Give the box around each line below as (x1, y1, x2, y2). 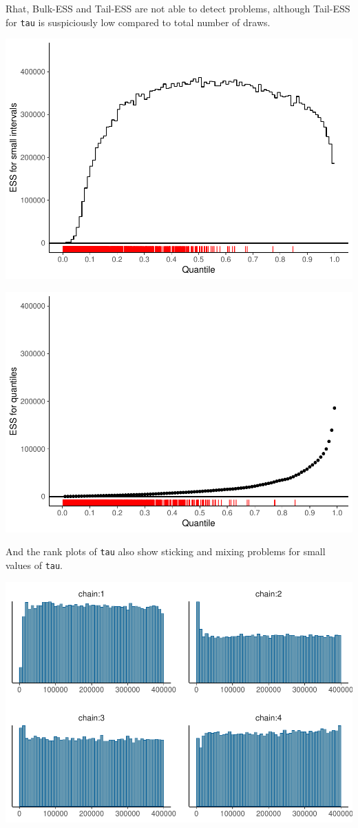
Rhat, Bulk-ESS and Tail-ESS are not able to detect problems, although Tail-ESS (6, 1, 350, 15)
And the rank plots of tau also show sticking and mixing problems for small (6, 544, 326, 559)
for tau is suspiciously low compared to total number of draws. (6, 14, 271, 29)
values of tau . (6, 557, 63, 572)
